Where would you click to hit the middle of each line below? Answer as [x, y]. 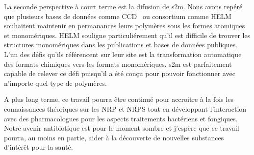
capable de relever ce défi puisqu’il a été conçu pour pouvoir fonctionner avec [120, 73]
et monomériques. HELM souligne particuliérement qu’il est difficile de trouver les [127, 35]
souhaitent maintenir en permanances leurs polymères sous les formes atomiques [125, 26]
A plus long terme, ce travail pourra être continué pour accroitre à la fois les [119, 99]
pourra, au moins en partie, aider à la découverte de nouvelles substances [114, 137]
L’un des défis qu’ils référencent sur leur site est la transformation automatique [123, 54]
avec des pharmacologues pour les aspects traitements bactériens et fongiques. [121, 118]
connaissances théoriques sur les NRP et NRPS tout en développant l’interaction [125, 108]
